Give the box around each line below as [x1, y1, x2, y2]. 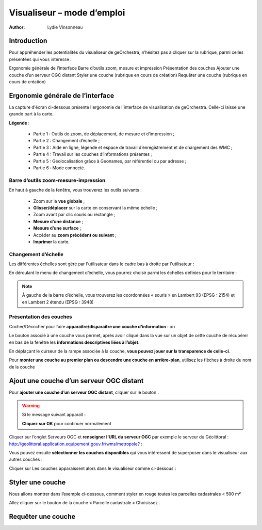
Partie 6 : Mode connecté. [33, 165, 85, 171]
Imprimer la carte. [33, 239, 70, 244]
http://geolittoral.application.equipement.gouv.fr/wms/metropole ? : [9, 441, 143, 447]
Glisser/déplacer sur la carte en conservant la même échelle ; [33, 205, 158, 210]
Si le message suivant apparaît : [22, 412, 86, 418]
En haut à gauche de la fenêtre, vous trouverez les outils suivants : [9, 187, 142, 193]
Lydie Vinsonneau [47, 24, 83, 30]
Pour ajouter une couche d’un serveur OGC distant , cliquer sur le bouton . [9, 389, 159, 395]
